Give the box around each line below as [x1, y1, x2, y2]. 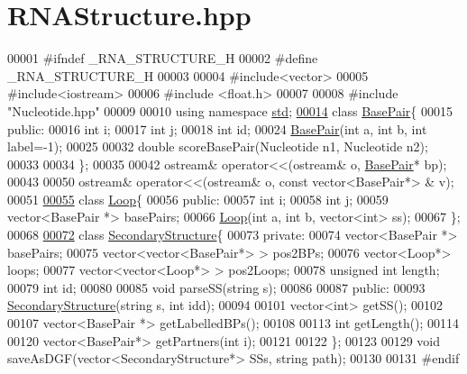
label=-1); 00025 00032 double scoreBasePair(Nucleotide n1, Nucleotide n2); [7, 137, 428, 156]
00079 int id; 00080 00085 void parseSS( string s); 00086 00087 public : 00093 [7, 278, 426, 296]
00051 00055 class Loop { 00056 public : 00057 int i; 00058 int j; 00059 [7, 189, 389, 208]
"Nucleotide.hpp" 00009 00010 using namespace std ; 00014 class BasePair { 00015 [7, 101, 453, 120]
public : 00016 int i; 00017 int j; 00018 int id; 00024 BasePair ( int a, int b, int [7, 119, 427, 138]
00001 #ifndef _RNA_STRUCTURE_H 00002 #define [7, 49, 318, 68]
